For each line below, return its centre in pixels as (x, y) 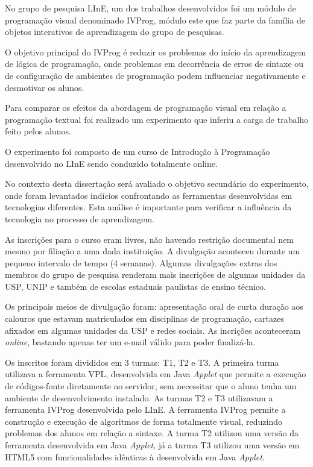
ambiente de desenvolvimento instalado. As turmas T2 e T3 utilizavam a (139, 397)
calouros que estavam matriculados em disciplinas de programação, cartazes (144, 318)
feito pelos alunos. (38, 131)
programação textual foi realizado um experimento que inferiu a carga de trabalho (157, 119)
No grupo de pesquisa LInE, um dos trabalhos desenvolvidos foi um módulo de (150, 8)
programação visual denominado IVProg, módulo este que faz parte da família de (155, 20)
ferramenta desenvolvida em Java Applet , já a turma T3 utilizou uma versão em (152, 445)
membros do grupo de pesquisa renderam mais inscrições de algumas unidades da (155, 274)
